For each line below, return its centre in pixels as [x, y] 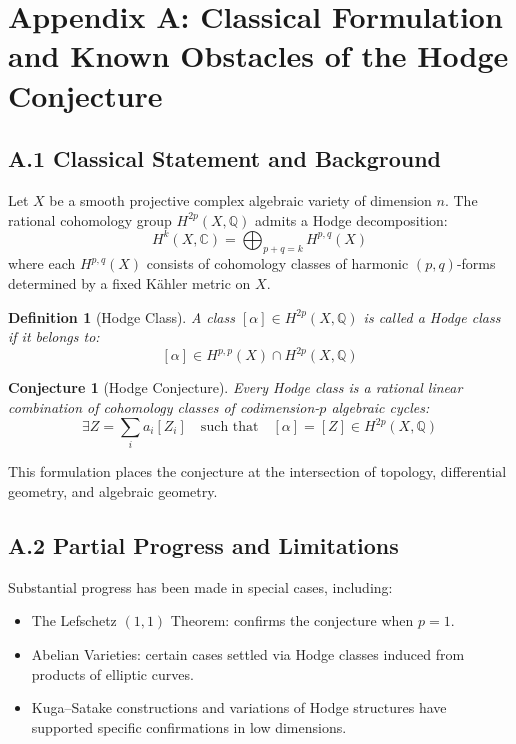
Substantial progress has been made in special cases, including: [200, 586]
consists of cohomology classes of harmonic [277, 263]
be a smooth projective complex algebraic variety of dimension [240, 199]
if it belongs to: [54, 336]
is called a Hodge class [432, 316]
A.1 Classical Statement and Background [224, 158]
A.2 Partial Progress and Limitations [203, 544]
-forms [476, 263]
